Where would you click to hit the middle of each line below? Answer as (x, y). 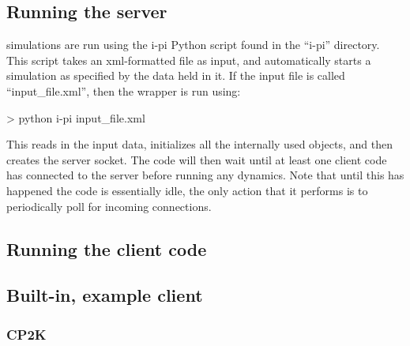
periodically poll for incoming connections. (109, 206)
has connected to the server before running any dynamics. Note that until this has (205, 175)
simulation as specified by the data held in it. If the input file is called (176, 75)
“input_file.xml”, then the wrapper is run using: (124, 90)
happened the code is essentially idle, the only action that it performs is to (187, 190)
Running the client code (107, 248)
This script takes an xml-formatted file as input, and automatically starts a (189, 60)
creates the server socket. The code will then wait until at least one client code (197, 159)
